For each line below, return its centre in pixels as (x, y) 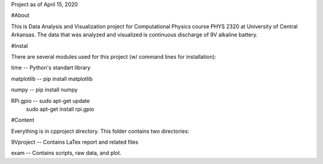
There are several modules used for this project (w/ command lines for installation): (114, 56)
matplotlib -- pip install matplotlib (52, 78)
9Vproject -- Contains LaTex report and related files (75, 142)
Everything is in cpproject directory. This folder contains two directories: (100, 131)
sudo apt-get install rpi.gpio (60, 109)
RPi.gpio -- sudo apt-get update (50, 101)
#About (20, 16)
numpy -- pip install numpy (44, 90)
